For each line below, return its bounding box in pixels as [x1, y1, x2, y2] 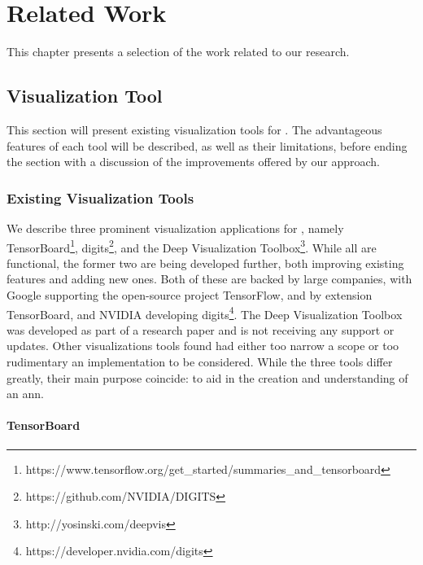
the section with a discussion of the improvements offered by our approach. [7, 153, 381, 170]
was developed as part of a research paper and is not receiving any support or [7, 321, 395, 338]
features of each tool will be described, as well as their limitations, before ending [7, 137, 408, 154]
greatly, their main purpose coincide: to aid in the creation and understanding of [7, 369, 408, 386]
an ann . [7, 385, 44, 402]
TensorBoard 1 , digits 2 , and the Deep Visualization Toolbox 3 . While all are [7, 236, 377, 256]
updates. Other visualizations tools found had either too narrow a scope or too [7, 337, 399, 354]
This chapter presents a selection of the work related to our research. [7, 43, 350, 60]
